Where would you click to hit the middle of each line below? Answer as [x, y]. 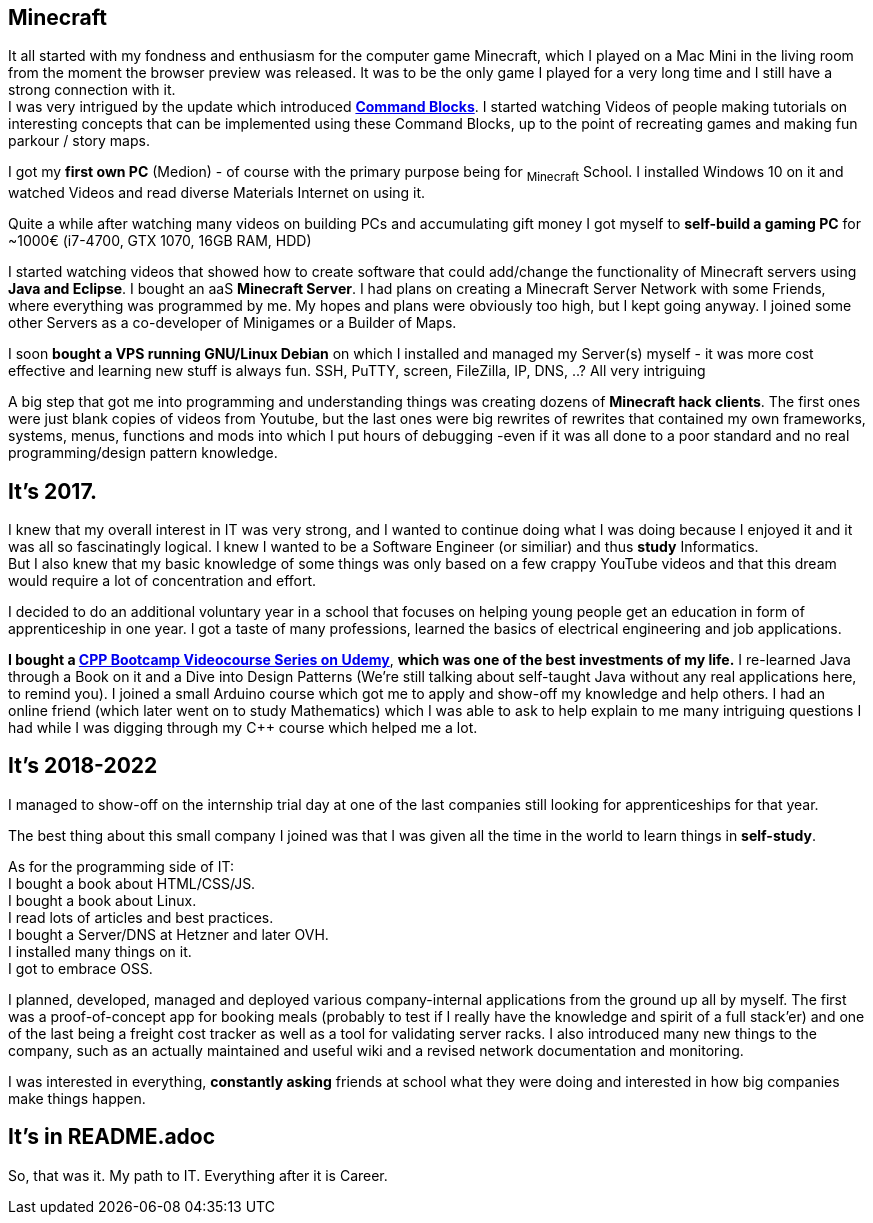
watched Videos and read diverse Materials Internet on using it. [217, 193]
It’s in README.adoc [112, 1137]
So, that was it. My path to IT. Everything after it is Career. [198, 1175]
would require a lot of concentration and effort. [162, 581]
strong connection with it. [92, 90]
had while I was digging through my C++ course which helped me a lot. [243, 728]
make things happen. [77, 1098]
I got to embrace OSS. [80, 968]
